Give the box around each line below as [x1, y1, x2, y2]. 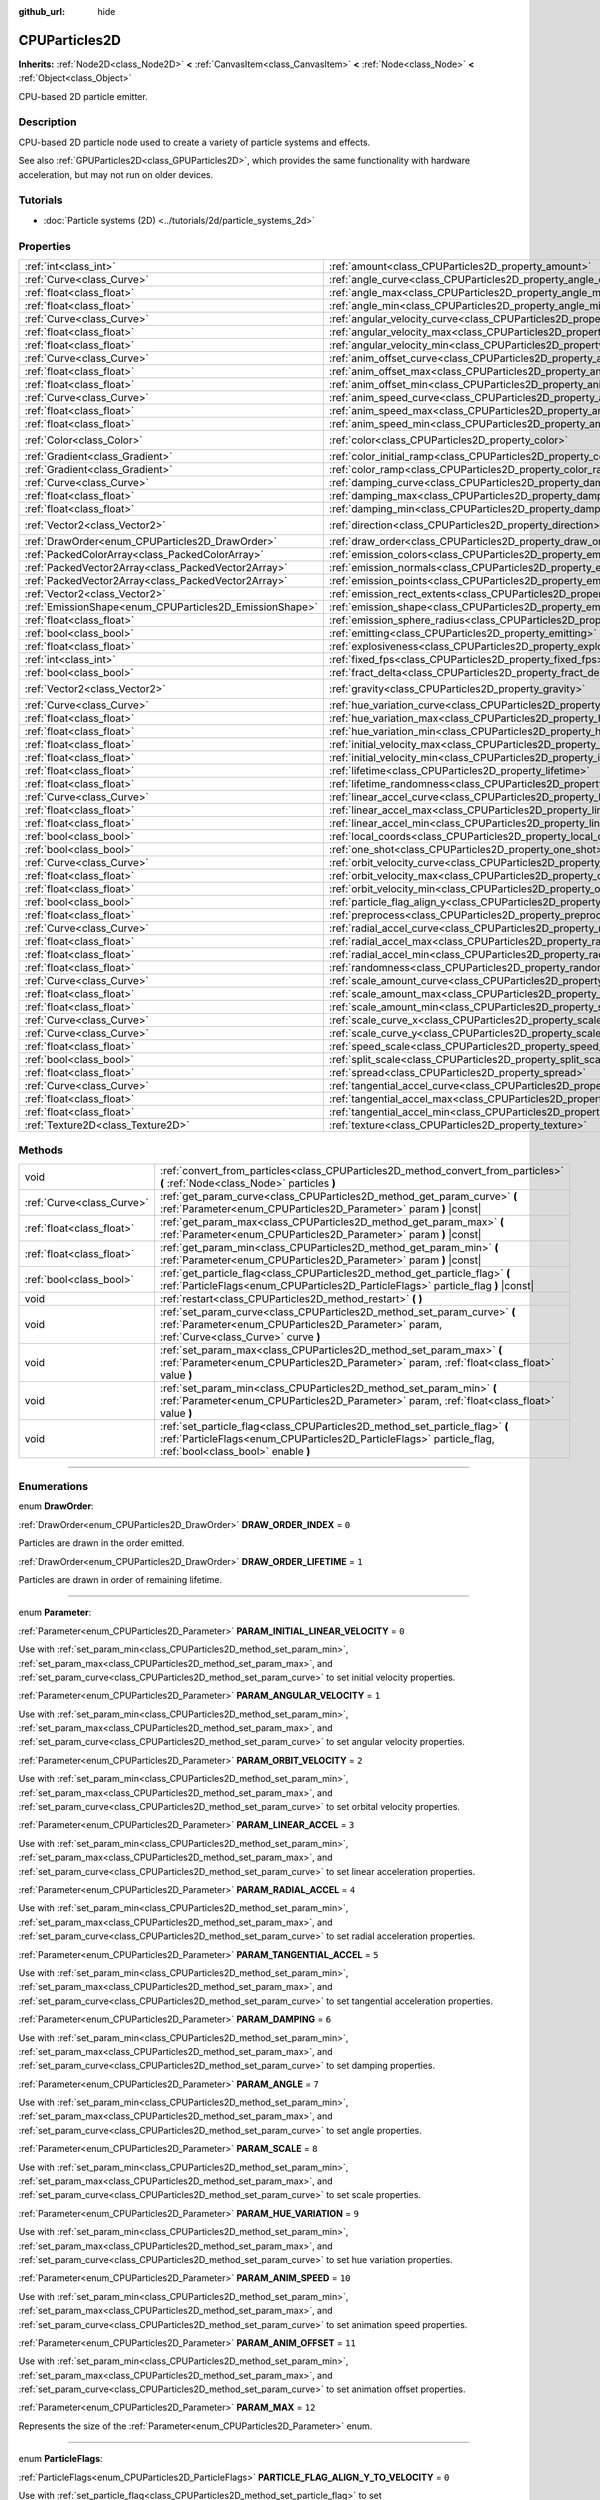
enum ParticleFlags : [18, 2453, 104, 2465]
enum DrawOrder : [18, 1500, 94, 1512]
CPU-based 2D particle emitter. [18, 90, 149, 102]
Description [18, 115, 77, 129]
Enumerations [18, 1480, 89, 1494]
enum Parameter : [18, 1606, 92, 1619]
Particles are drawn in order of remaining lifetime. [18, 1573, 223, 1585]
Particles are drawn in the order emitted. [18, 1537, 185, 1549]
